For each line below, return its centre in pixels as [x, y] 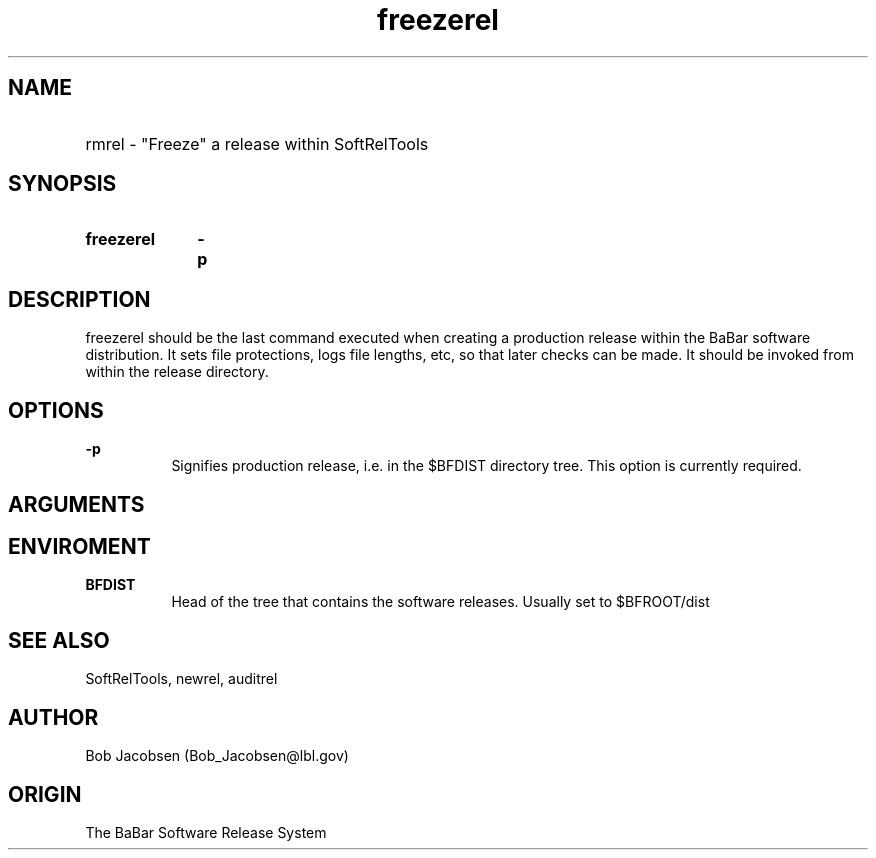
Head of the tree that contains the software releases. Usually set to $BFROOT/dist [440, 602]
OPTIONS [56, 410]
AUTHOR [53, 717]
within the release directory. [177, 372]
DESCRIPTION [79, 299]
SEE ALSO [59, 640]
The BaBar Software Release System [206, 832]
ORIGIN [45, 794]
